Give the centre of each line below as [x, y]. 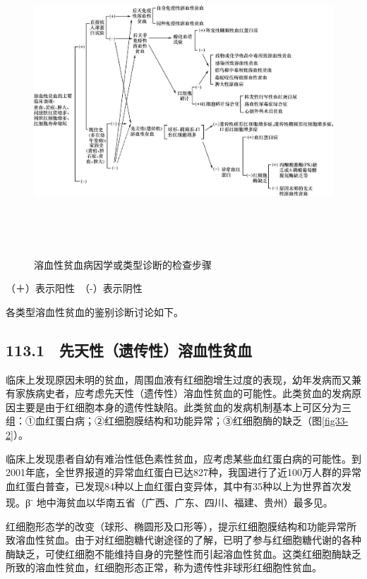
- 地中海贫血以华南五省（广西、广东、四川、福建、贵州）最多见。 [182, 501]
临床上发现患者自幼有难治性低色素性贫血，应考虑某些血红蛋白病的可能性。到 [183, 458]
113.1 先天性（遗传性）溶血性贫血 [129, 349]
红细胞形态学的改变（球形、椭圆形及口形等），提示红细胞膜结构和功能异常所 [181, 526]
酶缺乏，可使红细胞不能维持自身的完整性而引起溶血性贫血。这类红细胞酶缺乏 [183, 553]
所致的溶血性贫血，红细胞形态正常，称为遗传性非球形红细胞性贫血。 [164, 567]
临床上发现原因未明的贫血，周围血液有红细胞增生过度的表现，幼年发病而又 [179, 379]
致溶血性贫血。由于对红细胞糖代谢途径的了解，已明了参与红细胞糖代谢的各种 [183, 540]
